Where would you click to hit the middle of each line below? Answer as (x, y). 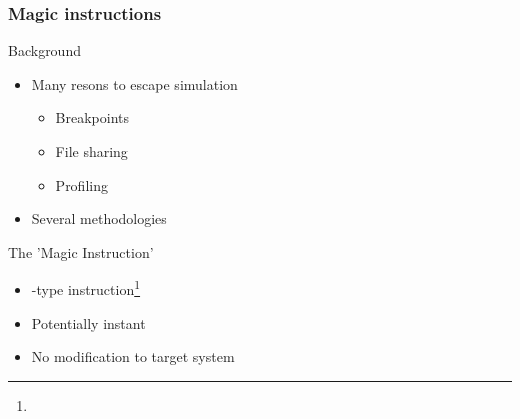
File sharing (91, 151)
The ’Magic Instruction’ (81, 251)
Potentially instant (88, 322)
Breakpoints (92, 117)
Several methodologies (99, 218)
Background (44, 50)
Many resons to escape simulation (134, 83)
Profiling (81, 184)
